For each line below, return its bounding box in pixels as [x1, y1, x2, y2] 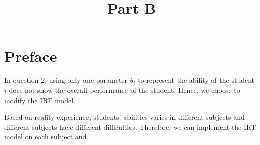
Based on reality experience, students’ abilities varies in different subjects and [4, 112, 245, 122]
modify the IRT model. [4, 94, 75, 105]
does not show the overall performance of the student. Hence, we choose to [9, 84, 240, 95]
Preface [4, 45, 57, 66]
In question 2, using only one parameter [4, 75, 128, 85]
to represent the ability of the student [138, 75, 255, 85]
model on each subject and [4, 131, 87, 142]
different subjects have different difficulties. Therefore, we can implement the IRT [4, 121, 256, 132]
